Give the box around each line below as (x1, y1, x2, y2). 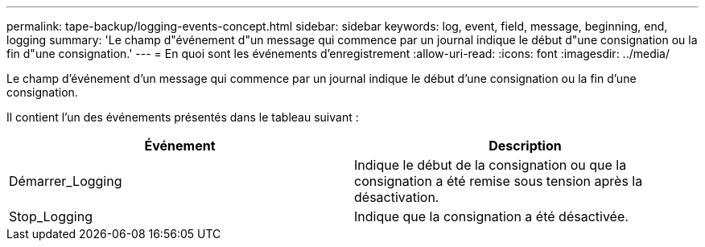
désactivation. (354, 189, 439, 205)
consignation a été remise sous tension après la (354, 173, 643, 189)
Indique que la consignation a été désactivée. (354, 208, 629, 224)
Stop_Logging (9, 208, 93, 224)
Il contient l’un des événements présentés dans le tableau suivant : (6, 110, 359, 124)
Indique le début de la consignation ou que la (354, 157, 627, 173)
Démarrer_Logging (9, 173, 122, 189)
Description (489, 138, 562, 154)
